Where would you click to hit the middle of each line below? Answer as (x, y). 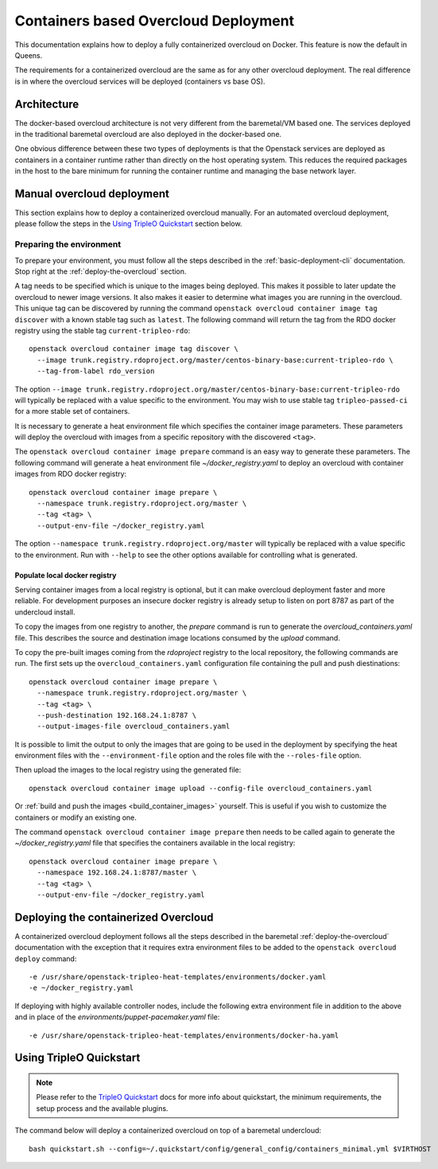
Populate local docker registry (66, 575)
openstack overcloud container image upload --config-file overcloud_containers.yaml (201, 788)
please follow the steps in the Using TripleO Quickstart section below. (128, 224)
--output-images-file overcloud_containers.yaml (134, 727)
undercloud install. (45, 612)
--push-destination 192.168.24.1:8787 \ (117, 715)
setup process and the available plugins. (102, 1108)
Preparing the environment (68, 244)
